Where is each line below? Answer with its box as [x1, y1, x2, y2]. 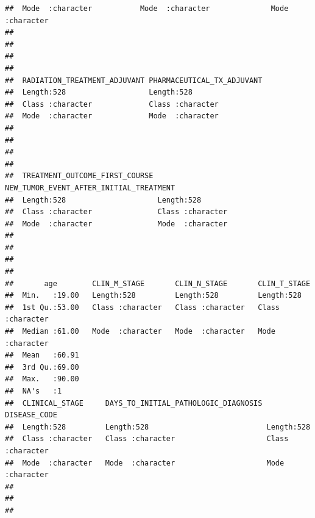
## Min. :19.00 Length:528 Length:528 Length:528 [5, 291, 302, 300]
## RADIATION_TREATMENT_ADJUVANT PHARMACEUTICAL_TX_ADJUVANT [5, 76, 263, 85]
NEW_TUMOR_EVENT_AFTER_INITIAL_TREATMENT [5, 183, 175, 192]
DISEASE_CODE [5, 411, 57, 420]
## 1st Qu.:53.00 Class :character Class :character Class [5, 303, 280, 312]
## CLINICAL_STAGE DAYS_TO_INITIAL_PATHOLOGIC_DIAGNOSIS [5, 398, 263, 408]
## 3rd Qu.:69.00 [5, 362, 79, 372]
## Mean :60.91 [5, 351, 79, 360]
